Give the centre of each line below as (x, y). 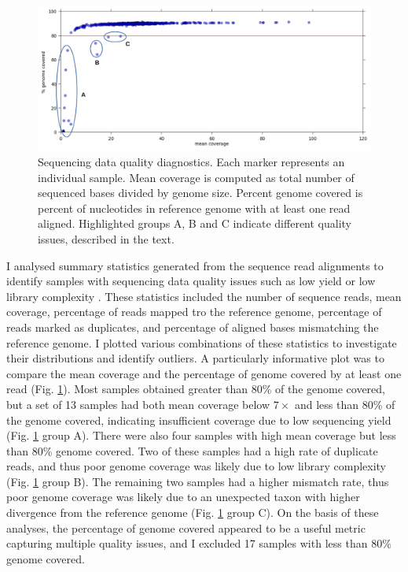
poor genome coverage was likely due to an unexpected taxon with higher (183, 497)
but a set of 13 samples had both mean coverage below (138, 404)
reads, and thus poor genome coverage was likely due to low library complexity (197, 466)
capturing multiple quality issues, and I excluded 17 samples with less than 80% (199, 543)
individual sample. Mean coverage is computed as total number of (196, 177)
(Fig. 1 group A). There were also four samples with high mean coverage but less (201, 435)
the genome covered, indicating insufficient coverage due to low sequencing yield (199, 420)
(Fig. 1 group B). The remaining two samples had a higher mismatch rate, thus (198, 481)
